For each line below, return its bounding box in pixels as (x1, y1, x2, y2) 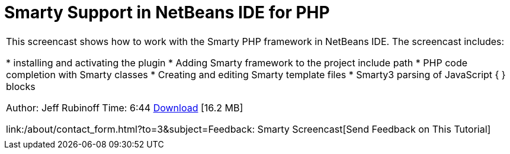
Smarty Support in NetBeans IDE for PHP (4, 2, 330, 23)
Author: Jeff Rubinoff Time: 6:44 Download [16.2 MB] (6, 101, 243, 114)
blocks (6, 80, 36, 92)
